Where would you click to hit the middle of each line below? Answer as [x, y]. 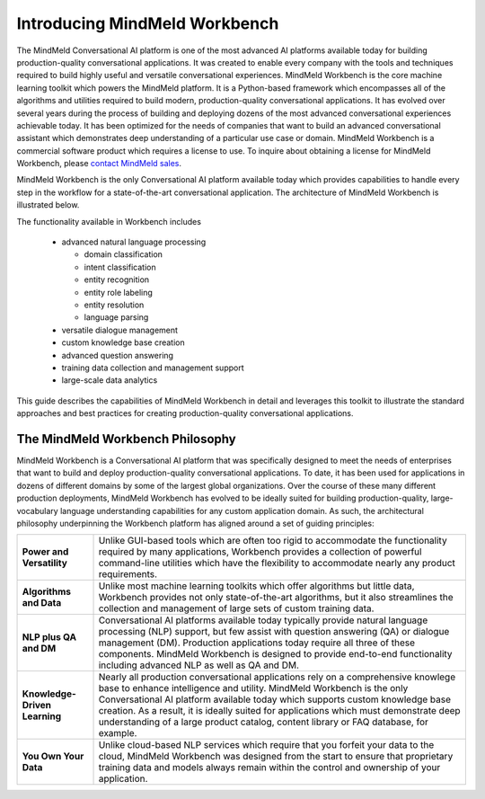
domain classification [123, 254]
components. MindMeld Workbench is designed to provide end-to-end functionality [275, 654]
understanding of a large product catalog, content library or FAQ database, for [263, 722]
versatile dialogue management [120, 330]
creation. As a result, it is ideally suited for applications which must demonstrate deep [280, 711]
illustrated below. [48, 205]
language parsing [116, 317]
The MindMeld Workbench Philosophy [127, 439]
